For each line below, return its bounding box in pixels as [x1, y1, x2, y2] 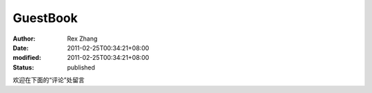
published [67, 63, 96, 72]
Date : [12, 43, 29, 52]
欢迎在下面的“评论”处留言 [12, 76, 85, 84]
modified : [12, 54, 41, 62]
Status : [12, 63, 34, 72]
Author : [12, 34, 36, 43]
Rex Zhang [67, 34, 98, 43]
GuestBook [12, 10, 79, 25]
